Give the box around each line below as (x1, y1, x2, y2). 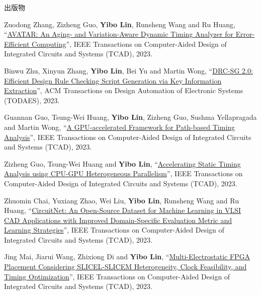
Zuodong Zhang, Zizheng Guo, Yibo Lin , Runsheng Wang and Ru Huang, (4, 19, 235, 29)
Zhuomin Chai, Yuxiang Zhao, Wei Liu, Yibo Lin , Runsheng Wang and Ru (4, 195, 239, 205)
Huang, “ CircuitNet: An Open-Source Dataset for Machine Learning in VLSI (4, 205, 241, 215)
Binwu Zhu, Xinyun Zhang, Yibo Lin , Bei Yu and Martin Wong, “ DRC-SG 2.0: (4, 65, 253, 76)
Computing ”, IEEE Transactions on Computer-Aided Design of (32, 38, 227, 49)
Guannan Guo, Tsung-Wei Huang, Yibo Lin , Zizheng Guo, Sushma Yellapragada (4, 112, 257, 122)
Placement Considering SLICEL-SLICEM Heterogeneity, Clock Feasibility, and (4, 261, 247, 272)
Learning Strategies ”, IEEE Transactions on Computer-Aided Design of (4, 225, 224, 235)
